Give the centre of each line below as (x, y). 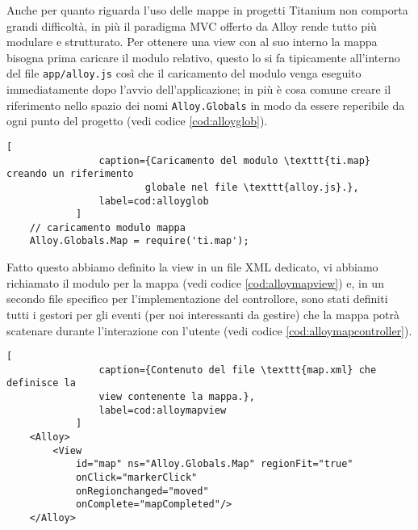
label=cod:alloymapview (163, 410)
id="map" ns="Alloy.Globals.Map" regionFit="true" (214, 464)
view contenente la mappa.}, (177, 397)
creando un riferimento (70, 174)
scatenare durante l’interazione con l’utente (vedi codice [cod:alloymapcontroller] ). (209, 330)
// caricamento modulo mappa (107, 227)
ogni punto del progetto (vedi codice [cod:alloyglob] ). (137, 121)
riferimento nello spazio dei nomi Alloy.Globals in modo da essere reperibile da (206, 105)
